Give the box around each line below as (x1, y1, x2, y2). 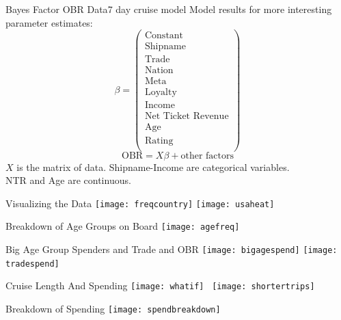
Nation (144, 66, 174, 76)
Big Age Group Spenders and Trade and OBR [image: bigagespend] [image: (5, 242, 338, 256)
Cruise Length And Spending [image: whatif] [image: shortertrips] (5, 278, 315, 293)
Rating (144, 135, 174, 146)
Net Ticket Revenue (144, 111, 229, 122)
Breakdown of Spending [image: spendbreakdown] (5, 302, 221, 316)
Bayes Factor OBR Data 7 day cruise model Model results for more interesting (5, 2, 332, 16)
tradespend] (5, 258, 59, 269)
